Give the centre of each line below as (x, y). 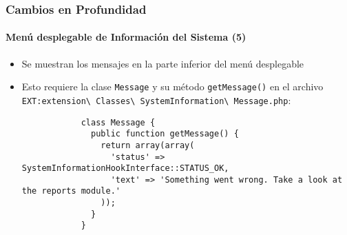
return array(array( (148, 145)
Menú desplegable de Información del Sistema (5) (126, 37)
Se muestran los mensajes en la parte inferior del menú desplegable (163, 63)
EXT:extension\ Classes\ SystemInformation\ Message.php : (156, 100)
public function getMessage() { (165, 134)
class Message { (118, 122)
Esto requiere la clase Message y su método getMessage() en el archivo (172, 86)
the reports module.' (71, 191)
